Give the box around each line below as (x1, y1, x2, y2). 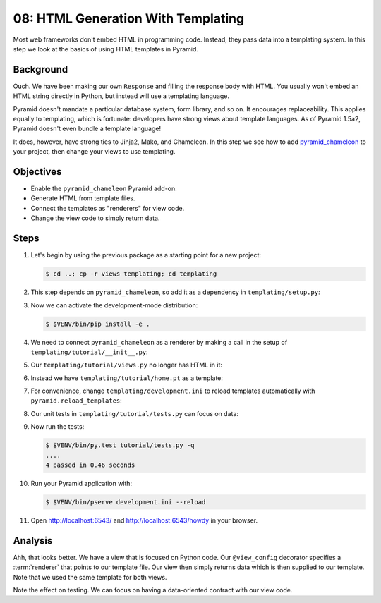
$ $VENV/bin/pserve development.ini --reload (45, 498, 206, 506)
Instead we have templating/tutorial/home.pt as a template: (30, 374, 224, 382)
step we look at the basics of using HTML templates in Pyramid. (13, 44, 199, 53)
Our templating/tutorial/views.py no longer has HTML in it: (30, 360, 222, 370)
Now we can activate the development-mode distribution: (30, 300, 198, 310)
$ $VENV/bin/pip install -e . (45, 319, 150, 328)
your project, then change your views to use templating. (13, 147, 176, 156)
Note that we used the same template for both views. (13, 573, 167, 581)
